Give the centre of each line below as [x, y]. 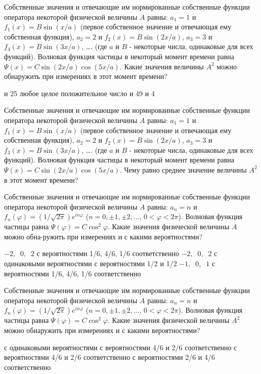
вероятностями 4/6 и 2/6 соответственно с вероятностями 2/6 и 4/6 [110, 357]
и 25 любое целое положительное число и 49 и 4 [79, 93]
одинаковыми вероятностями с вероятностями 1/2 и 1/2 [91, 263]
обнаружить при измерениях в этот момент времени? [86, 76]
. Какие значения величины [162, 66]
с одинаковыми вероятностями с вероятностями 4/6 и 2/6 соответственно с [121, 347]
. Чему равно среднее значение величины [183, 169]
